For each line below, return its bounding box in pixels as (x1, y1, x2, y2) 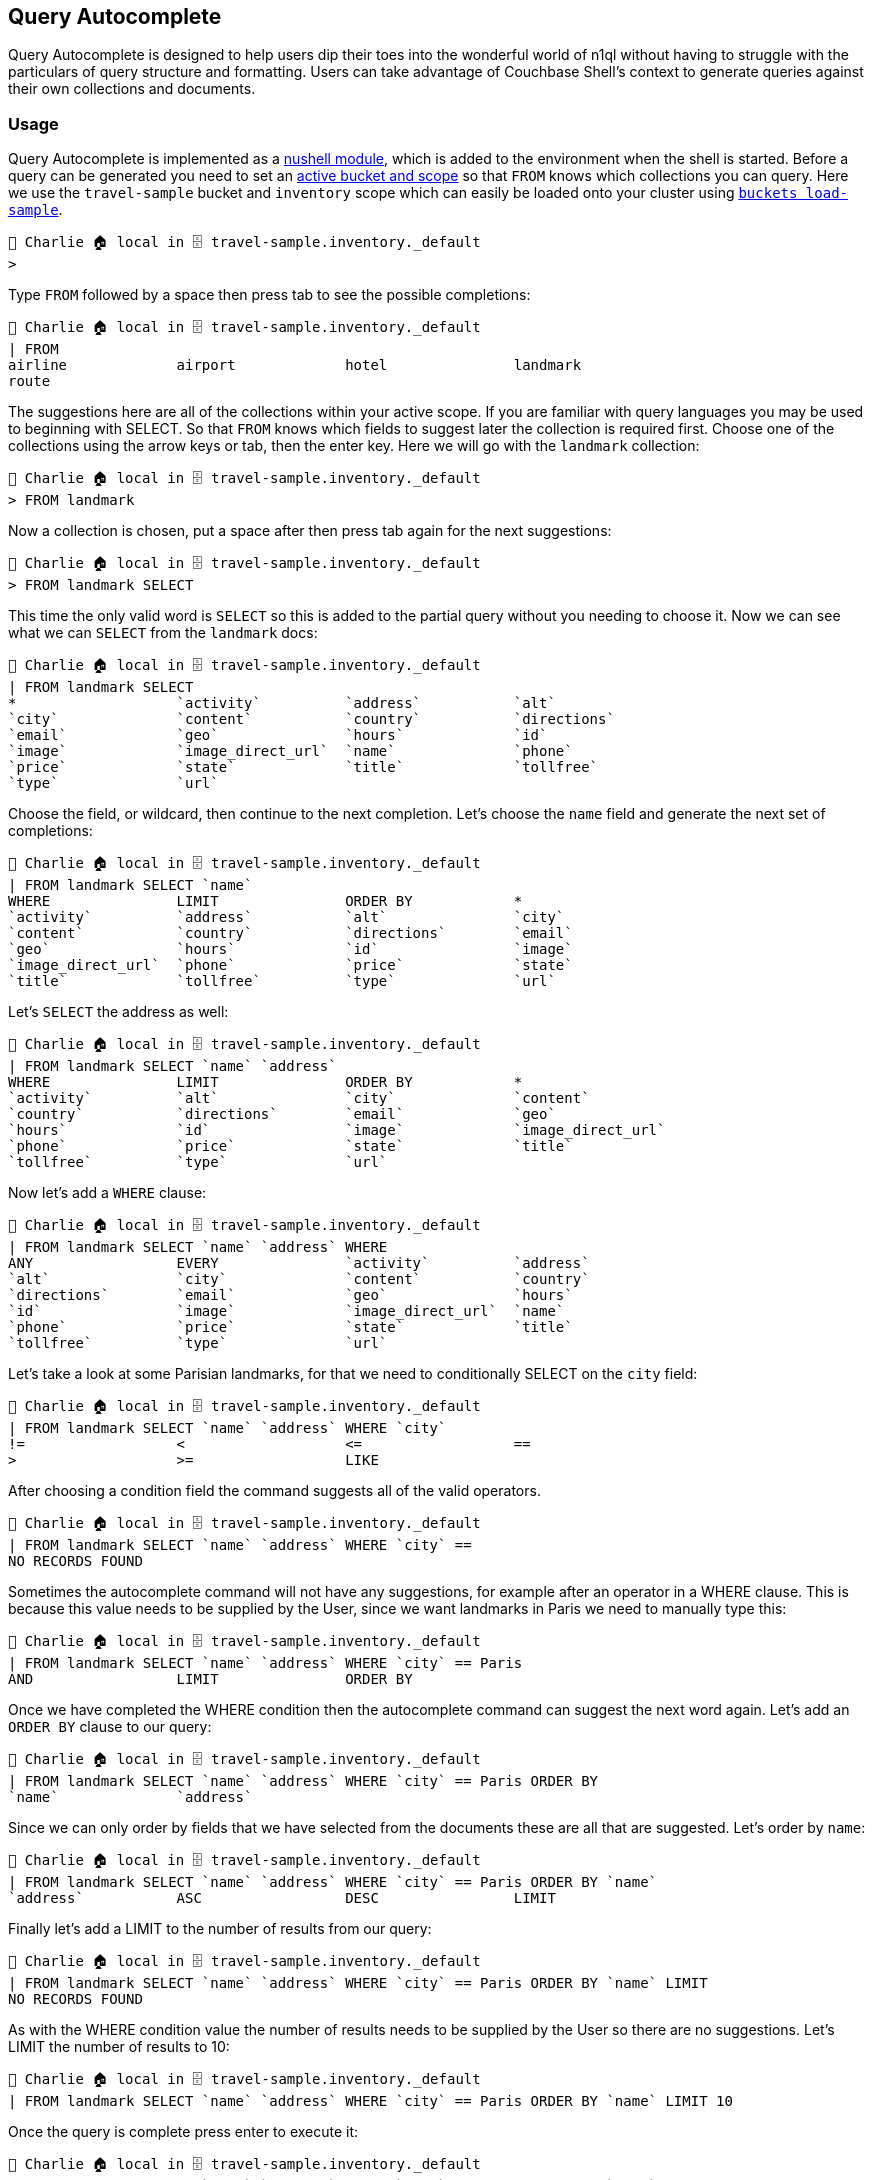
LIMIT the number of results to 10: (8, 2038, 230, 2056)
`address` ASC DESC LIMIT (8, 1890, 556, 1907)
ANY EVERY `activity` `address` (8, 1255, 590, 1272)
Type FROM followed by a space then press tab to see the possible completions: (8, 286, 531, 304)
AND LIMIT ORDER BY (8, 1671, 413, 1688)
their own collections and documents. (8, 80, 256, 98)
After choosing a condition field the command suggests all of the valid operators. (8, 1482, 541, 1500)
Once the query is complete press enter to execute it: (8, 2123, 359, 2141)
